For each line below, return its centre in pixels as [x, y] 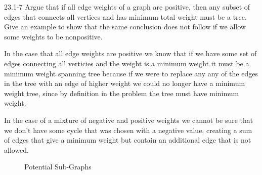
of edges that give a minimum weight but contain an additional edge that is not [128, 140]
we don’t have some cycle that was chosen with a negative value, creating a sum [128, 130]
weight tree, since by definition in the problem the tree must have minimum [122, 93]
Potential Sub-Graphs [58, 167]
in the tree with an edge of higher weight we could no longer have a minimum [125, 83]
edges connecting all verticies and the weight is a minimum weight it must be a [127, 63]
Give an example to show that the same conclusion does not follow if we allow [125, 27]
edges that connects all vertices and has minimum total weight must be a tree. [125, 16]
